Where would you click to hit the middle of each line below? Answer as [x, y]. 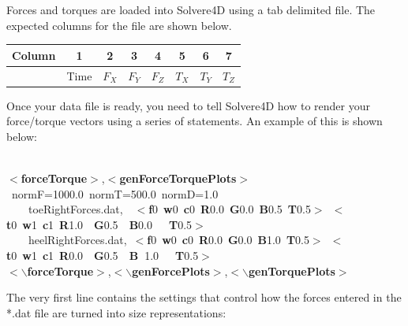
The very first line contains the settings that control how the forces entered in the [204, 297]
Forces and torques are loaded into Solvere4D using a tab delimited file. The [191, 9]
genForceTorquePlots [178, 178]
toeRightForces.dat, [76, 209]
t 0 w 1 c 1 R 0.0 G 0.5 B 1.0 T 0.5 [103, 255]
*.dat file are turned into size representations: [116, 312]
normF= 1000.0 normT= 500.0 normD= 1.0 [115, 193]
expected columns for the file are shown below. [119, 25]
